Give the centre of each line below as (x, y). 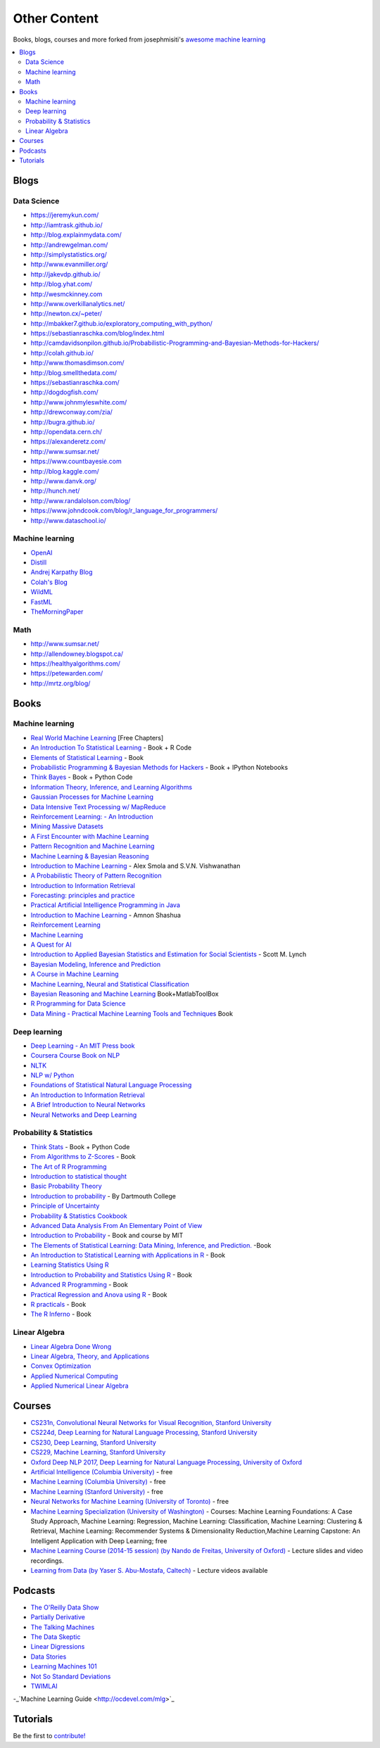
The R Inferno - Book (61, 1314)
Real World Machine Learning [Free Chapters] (97, 737)
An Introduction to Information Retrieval (88, 1095)
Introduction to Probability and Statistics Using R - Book (112, 1274)
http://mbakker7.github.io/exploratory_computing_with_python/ (121, 323)
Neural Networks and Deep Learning (84, 1115)
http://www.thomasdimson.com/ (77, 363)
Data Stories (49, 1657)
